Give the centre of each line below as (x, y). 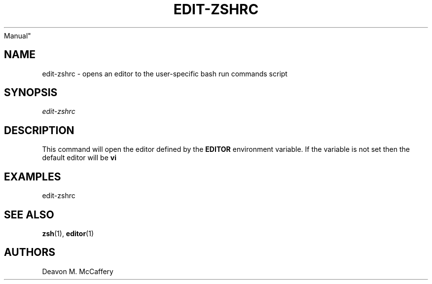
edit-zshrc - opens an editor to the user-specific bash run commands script (165, 73)
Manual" (18, 35)
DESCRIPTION (39, 130)
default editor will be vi (79, 158)
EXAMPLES (33, 177)
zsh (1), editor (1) (68, 233)
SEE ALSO (29, 214)
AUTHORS (30, 252)
